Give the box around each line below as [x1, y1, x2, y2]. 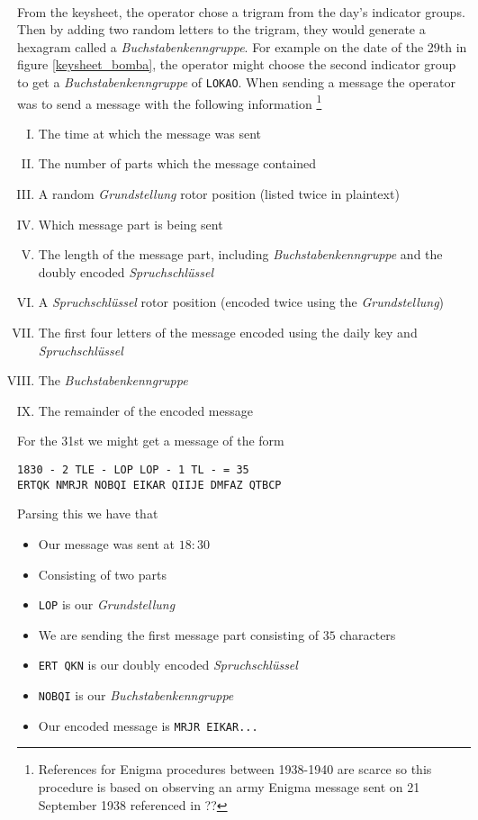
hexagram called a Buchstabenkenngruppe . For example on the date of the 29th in [17, 37, 467, 56]
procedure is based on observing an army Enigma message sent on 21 [38, 777, 420, 796]
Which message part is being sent [38, 214, 223, 233]
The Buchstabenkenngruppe [38, 371, 188, 390]
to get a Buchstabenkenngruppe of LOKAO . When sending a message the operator [17, 72, 455, 91]
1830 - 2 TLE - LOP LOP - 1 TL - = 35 [17, 464, 249, 476]
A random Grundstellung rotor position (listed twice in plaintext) [38, 185, 400, 203]
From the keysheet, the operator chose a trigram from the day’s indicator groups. [17, 2, 465, 21]
